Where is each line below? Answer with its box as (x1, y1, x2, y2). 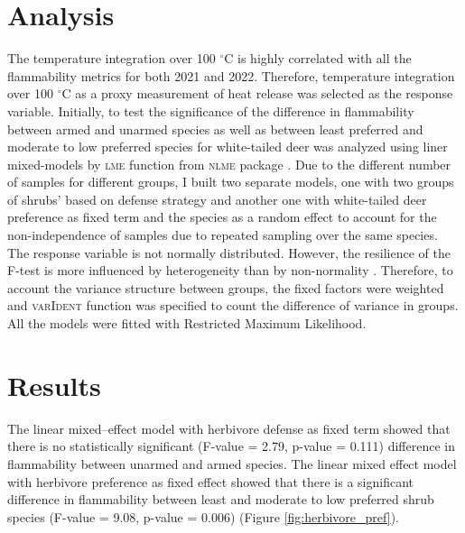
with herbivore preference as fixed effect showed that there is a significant (7, 472, 414, 491)
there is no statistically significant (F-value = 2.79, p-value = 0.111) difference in (7, 437, 456, 455)
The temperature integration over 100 (7, 49, 216, 68)
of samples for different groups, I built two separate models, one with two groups (7, 172, 454, 191)
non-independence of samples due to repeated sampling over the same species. (7, 225, 438, 244)
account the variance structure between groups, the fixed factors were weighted (7, 278, 444, 297)
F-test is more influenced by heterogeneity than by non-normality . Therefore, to (7, 261, 453, 280)
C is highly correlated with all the (224, 49, 412, 68)
